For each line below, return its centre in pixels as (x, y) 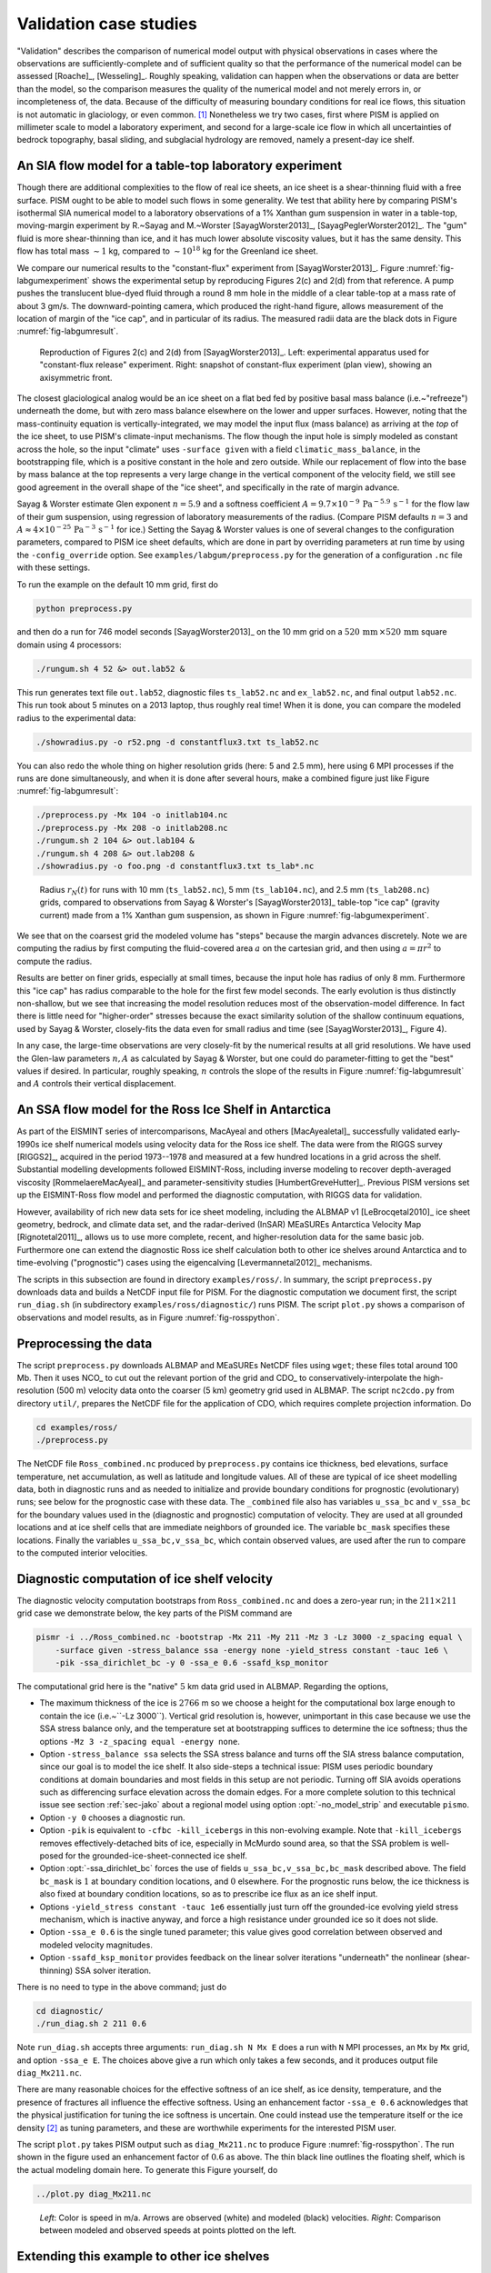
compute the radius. (55, 961)
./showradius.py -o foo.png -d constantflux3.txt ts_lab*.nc (175, 866)
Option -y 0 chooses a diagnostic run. (112, 1817)
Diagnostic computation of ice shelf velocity (145, 1579)
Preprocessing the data (85, 1343)
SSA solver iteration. (113, 1970)
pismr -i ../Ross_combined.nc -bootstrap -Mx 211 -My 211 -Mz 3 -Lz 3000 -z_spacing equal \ (249, 1637)
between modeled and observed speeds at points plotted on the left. (168, 2230)
